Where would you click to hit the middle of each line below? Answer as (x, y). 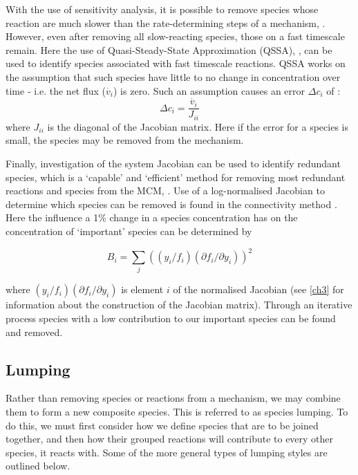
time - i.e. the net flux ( (56, 90)
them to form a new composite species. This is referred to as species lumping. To (177, 412)
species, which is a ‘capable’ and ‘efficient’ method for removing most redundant (176, 177)
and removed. (34, 332)
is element (142, 289)
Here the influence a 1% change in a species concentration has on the (152, 217)
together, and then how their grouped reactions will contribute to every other (170, 439)
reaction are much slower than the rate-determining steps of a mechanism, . (166, 22)
